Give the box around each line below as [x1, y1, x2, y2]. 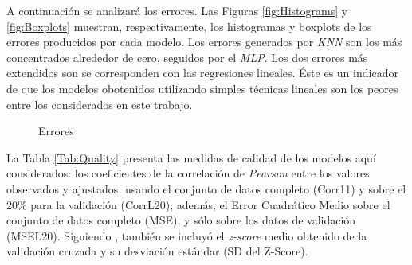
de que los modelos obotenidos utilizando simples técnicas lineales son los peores [6, 80, 398, 96]
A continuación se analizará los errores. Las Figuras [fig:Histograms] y [6, 2, 348, 18]
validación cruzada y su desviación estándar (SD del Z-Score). [6, 243, 308, 259]
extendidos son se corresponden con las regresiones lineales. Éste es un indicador [6, 64, 398, 81]
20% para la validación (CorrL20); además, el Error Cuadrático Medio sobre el [6, 196, 390, 212]
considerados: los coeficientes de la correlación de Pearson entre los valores [6, 165, 370, 181]
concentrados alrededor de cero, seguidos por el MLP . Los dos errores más [6, 49, 368, 65]
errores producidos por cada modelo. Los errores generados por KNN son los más [6, 33, 402, 50]
